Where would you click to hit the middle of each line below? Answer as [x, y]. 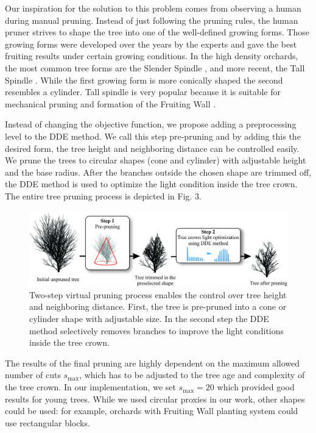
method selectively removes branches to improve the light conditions [157, 330]
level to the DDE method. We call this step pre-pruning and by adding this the [153, 136]
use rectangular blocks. [47, 422]
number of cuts [33, 375]
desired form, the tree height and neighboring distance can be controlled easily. [152, 148]
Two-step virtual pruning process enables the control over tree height [158, 294]
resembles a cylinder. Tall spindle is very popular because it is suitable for [143, 92]
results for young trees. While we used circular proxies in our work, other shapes [155, 399]
